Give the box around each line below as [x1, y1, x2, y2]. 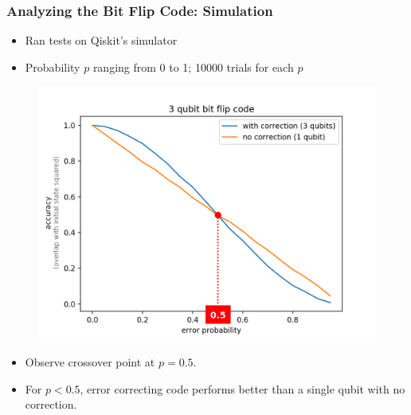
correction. [25, 396, 77, 413]
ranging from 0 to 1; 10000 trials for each [92, 58, 294, 75]
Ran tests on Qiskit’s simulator [25, 32, 178, 49]
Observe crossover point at [25, 354, 155, 370]
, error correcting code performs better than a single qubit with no [80, 380, 405, 397]
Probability [25, 58, 80, 75]
